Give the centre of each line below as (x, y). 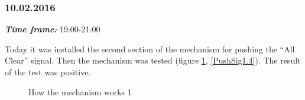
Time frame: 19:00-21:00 (53, 29)
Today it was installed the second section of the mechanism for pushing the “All (150, 49)
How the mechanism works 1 (80, 91)
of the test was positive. (48, 72)
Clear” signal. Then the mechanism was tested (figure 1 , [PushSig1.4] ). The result (153, 60)
